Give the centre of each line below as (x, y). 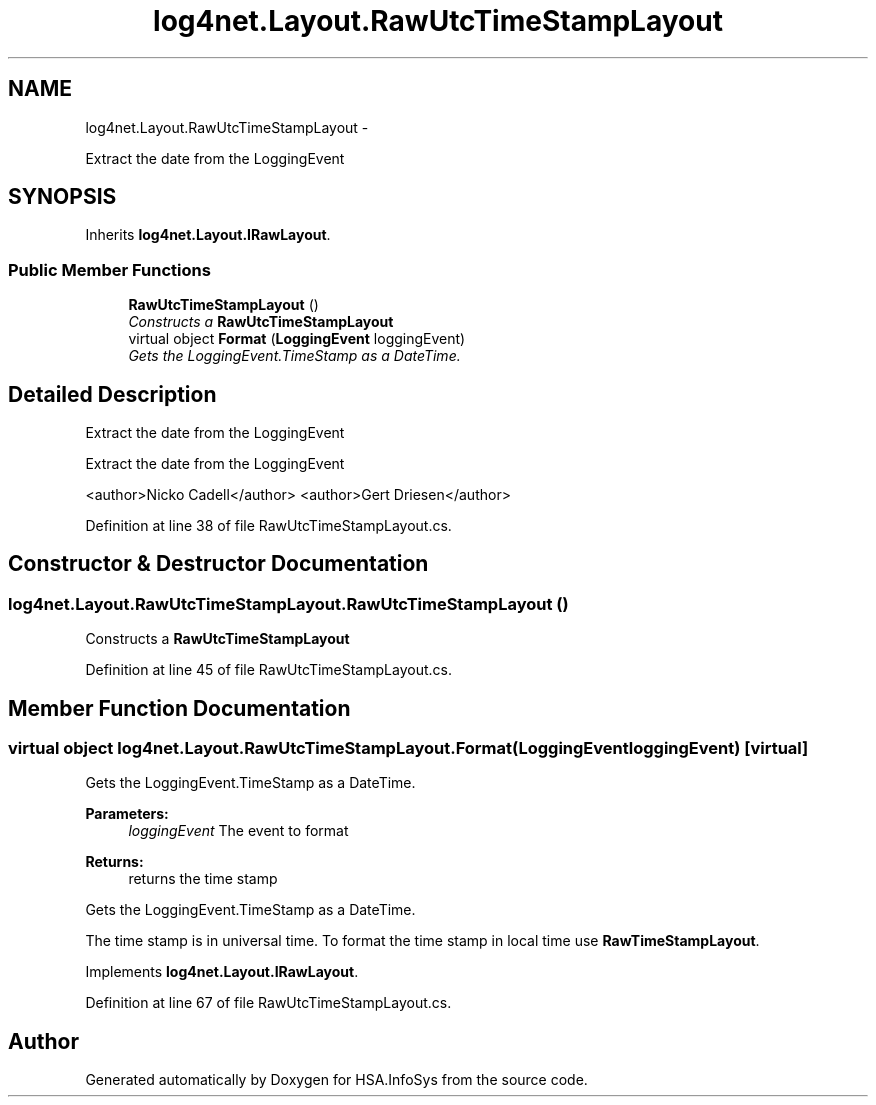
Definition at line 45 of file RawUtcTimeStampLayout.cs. (268, 670)
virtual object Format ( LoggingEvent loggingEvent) (297, 339)
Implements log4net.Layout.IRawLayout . (222, 972)
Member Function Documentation (179, 708)
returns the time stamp (203, 879)
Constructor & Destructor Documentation (218, 564)
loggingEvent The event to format (238, 831)
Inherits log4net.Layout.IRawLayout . (208, 235)
